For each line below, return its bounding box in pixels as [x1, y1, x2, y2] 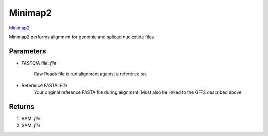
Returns [9, 102, 35, 111]
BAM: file [21, 115, 41, 121]
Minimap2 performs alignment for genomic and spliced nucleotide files [9, 34, 154, 40]
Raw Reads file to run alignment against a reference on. [34, 71, 147, 77]
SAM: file [21, 122, 41, 129]
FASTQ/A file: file [21, 60, 57, 66]
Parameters [9, 47, 46, 55]
